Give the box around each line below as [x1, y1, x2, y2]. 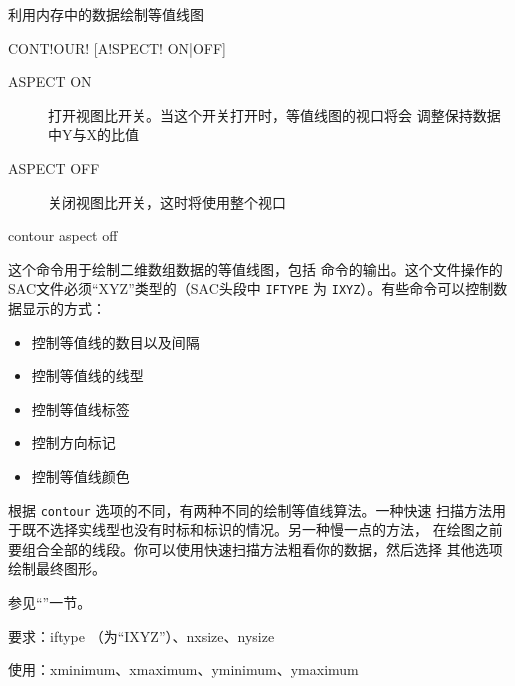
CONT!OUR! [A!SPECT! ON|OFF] [8, 37, 227, 58]
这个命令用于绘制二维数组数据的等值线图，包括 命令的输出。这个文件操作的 [8, 258, 503, 279]
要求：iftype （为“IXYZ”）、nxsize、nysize [8, 625, 275, 646]
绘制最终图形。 [8, 558, 106, 579]
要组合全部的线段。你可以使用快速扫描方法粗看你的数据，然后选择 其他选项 [8, 538, 503, 559]
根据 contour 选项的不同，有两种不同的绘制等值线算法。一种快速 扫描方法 [8, 499, 493, 520]
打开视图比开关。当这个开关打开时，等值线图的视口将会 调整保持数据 [48, 104, 501, 125]
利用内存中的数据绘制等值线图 [8, 4, 204, 24]
